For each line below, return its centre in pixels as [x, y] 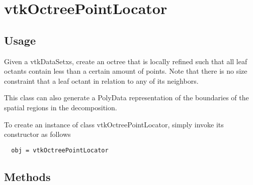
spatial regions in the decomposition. [61, 107]
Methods [27, 176]
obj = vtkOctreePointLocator [60, 150]
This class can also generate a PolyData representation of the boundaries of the [126, 98]
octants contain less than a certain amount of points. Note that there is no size [126, 71]
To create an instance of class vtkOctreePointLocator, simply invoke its [114, 124]
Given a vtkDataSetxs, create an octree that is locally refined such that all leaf [126, 61]
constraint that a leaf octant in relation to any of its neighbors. [101, 80]
